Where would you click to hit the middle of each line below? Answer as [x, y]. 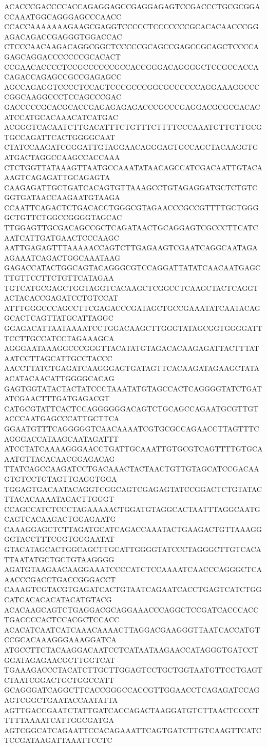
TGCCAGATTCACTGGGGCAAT [60, 137]
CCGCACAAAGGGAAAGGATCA [60, 640]
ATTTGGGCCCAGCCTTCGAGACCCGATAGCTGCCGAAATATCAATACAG [132, 308]
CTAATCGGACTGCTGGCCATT [59, 680]
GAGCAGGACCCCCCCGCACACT [62, 56]
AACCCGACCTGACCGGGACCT [60, 579]
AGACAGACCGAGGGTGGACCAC [63, 36]
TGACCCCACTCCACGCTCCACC [62, 620]
